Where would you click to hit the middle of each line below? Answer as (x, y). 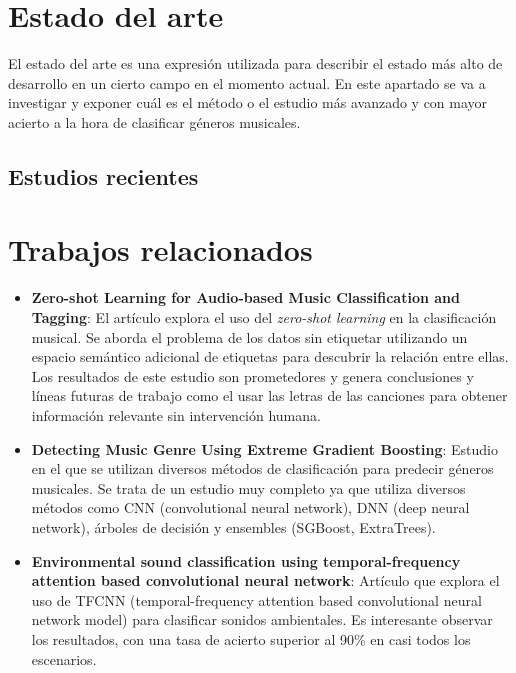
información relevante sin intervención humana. (176, 414)
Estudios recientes (103, 175)
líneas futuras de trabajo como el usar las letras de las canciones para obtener (269, 395)
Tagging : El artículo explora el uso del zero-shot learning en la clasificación (264, 317)
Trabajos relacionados (160, 249)
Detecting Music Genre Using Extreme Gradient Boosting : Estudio (265, 448)
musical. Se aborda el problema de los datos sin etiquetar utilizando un (249, 336)
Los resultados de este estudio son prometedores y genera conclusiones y (252, 375)
